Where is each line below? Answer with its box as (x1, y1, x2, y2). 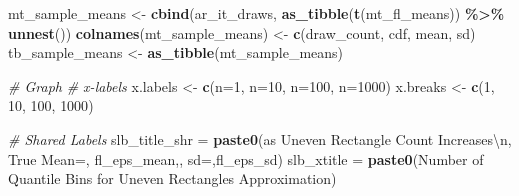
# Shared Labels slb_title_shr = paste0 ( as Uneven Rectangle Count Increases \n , (8, 128, 512, 149)
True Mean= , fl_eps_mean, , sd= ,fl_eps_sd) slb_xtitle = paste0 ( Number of (8, 148, 484, 169)
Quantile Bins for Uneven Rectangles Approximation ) (8, 168, 337, 189)
